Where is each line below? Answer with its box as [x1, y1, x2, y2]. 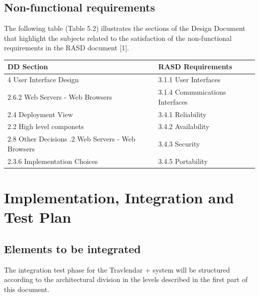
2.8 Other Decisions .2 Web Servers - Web [7, 134, 135, 144]
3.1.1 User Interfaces [158, 74, 221, 85]
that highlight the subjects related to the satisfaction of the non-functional [4, 32, 232, 43]
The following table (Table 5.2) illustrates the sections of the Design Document [4, 23, 246, 33]
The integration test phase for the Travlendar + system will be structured [4, 264, 230, 275]
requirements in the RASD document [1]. [4, 42, 129, 53]
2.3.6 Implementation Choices [7, 155, 98, 166]
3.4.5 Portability [158, 155, 208, 166]
